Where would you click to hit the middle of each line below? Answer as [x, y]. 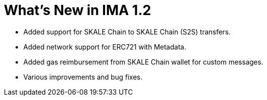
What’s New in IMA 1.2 [78, 10]
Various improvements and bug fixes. [83, 77]
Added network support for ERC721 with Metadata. [105, 47]
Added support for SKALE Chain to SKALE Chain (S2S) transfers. [127, 32]
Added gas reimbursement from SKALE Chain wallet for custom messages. [143, 62]
